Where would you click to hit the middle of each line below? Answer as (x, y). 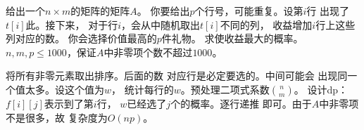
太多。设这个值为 (64, 89)
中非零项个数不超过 (148, 52)
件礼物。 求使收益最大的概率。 (232, 38)
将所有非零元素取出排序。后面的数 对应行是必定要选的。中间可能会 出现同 (177, 76)
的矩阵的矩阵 (100, 11)
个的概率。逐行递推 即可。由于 (241, 103)
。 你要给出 (163, 11)
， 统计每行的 (143, 89)
